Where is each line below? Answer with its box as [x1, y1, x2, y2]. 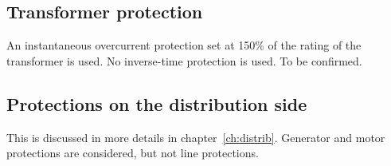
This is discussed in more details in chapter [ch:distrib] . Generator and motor [6, 128, 385, 145]
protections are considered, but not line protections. [6, 144, 259, 161]
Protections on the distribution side [6, 91, 307, 116]
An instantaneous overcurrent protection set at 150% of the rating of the [6, 37, 362, 53]
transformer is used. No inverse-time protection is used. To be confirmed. [6, 52, 362, 69]
